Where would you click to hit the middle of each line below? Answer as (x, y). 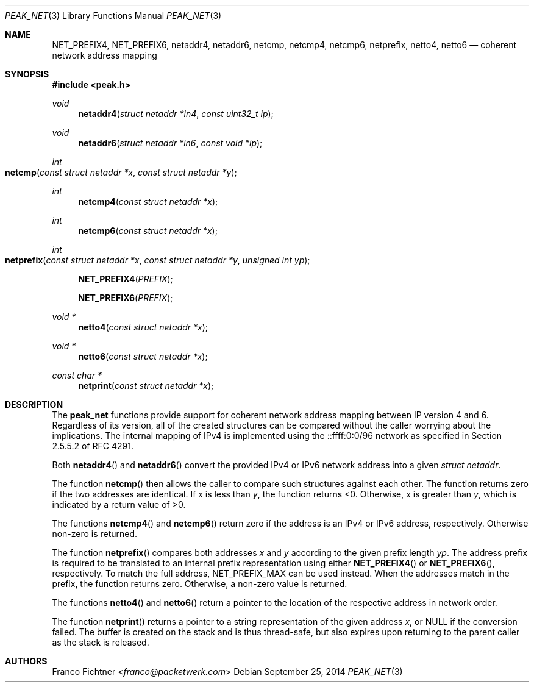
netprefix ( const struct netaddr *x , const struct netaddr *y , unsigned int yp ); (158, 260)
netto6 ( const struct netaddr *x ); (143, 356)
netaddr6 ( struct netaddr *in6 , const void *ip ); (170, 143)
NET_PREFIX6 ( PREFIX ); (126, 298)
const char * (77, 375)
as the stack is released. (101, 642)
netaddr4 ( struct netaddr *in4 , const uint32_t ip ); (176, 114)
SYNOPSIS (27, 74)
